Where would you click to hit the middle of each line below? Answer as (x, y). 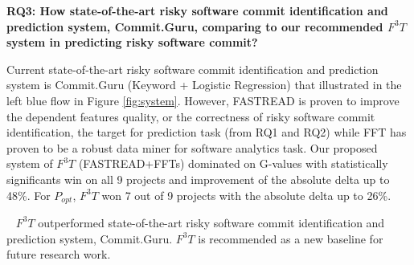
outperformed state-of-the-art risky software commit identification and (211, 222)
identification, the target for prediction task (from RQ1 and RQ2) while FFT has (207, 132)
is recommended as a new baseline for (291, 238)
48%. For (29, 195)
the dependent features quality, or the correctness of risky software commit (191, 116)
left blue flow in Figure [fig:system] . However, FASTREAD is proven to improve (203, 100)
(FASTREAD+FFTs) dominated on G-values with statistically (233, 163)
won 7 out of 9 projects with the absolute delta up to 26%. (246, 195)
